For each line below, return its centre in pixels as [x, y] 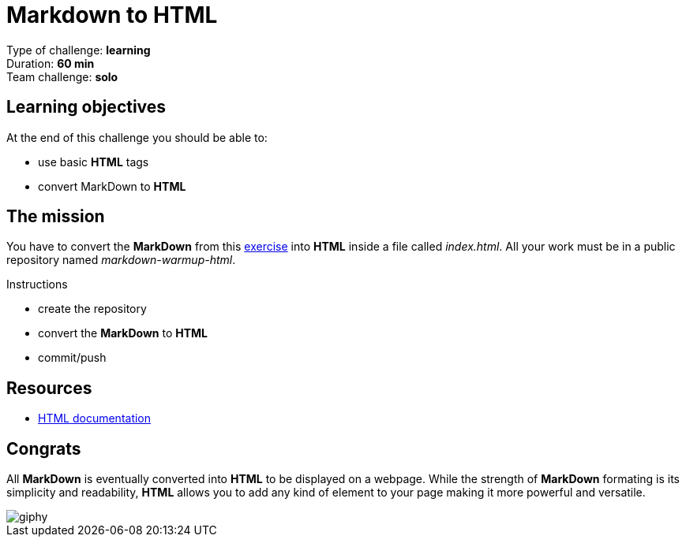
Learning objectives [86, 107]
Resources [49, 388]
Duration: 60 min [51, 63]
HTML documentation [95, 418]
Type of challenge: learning [79, 50]
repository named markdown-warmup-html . [121, 260]
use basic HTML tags [94, 162]
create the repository [92, 309]
